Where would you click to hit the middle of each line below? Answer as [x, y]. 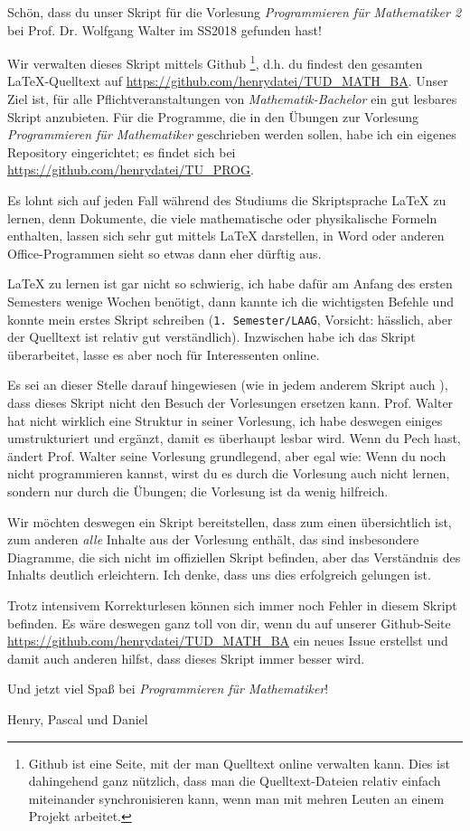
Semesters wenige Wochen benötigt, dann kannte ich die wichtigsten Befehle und [230, 301]
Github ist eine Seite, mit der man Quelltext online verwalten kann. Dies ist [239, 763]
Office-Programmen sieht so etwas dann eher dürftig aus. [164, 253]
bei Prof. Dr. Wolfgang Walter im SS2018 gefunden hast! [164, 29]
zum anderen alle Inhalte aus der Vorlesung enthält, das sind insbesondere [213, 539]
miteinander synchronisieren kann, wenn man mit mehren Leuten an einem [236, 798]
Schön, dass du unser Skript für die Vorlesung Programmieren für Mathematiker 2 [235, 12]
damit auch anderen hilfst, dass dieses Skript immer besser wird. [186, 658]
